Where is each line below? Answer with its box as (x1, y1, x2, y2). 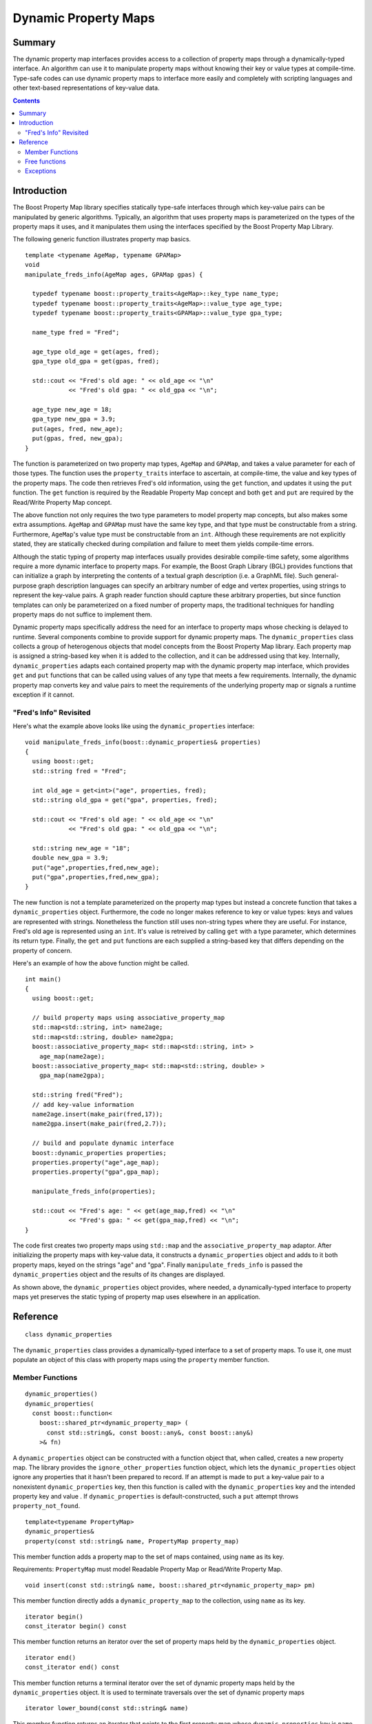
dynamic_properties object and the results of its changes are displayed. (12, 1270, 225, 1279)
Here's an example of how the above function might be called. (12, 959, 189, 968)
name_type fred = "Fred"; (32, 328, 120, 336)
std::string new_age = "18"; (32, 844, 131, 852)
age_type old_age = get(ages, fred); (32, 348, 160, 355)
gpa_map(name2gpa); (39, 1072, 105, 1079)
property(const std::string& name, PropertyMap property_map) (25, 1537, 240, 1545)
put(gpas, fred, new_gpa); (32, 434, 123, 443)
